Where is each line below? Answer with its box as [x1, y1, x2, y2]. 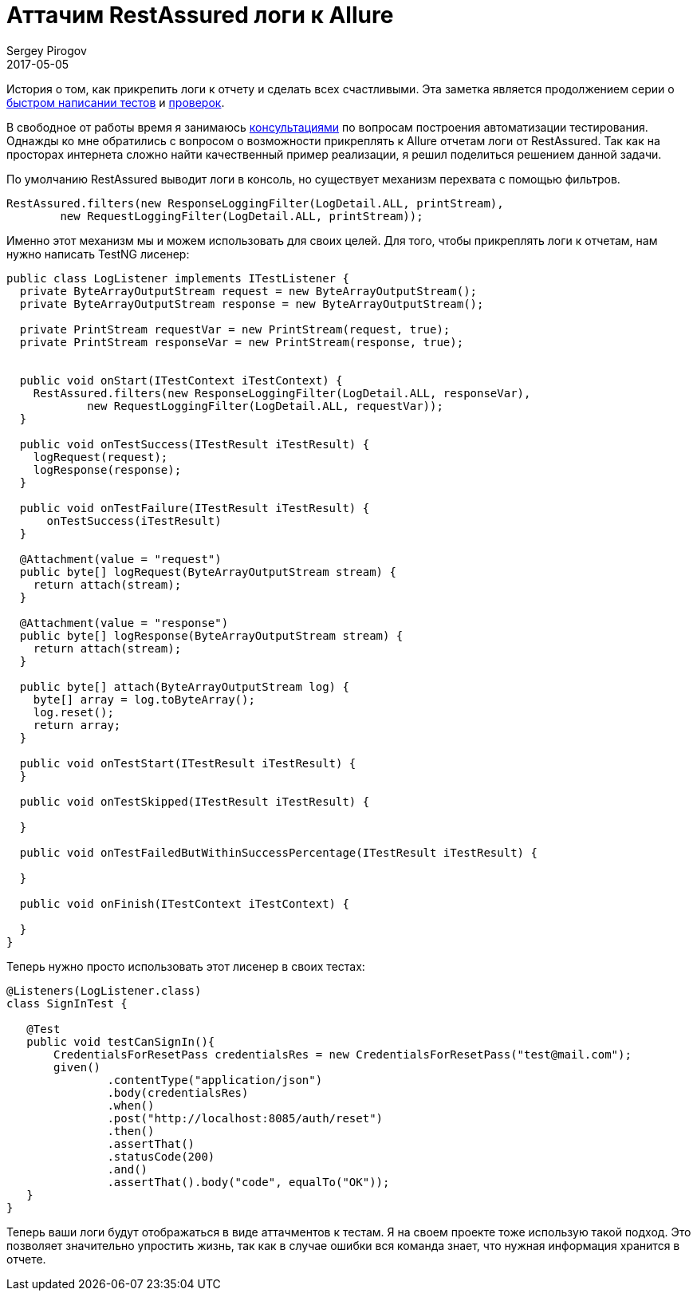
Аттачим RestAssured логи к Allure [6, 2, 394, 29]
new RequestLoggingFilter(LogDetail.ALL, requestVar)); [87, 399, 443, 412]
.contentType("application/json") [107, 1073, 323, 1086]
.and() [107, 1162, 148, 1176]
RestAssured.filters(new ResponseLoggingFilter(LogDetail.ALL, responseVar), [33, 386, 531, 400]
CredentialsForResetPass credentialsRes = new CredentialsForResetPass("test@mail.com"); [53, 1047, 632, 1061]
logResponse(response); [33, 463, 182, 476]
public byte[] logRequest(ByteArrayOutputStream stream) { [19, 565, 396, 578]
